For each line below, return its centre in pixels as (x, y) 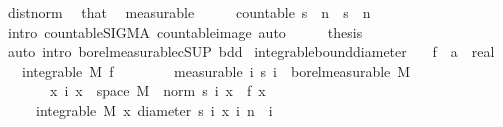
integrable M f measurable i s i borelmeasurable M (216, 70)
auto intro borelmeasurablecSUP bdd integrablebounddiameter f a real (251, 51)
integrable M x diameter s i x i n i (154, 109)
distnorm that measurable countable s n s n (189, 12)
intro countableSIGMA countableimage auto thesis (185, 31)
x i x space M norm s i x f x (157, 90)
